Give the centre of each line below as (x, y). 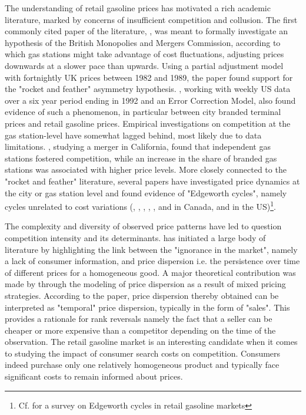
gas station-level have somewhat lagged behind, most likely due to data (133, 135)
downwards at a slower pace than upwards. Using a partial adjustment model (144, 65)
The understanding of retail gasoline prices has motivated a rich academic (138, 8)
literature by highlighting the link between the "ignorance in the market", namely (151, 249)
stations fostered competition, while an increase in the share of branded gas (141, 158)
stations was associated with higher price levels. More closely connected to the (146, 169)
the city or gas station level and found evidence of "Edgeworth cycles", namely (146, 192)
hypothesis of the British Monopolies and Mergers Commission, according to (143, 42)
